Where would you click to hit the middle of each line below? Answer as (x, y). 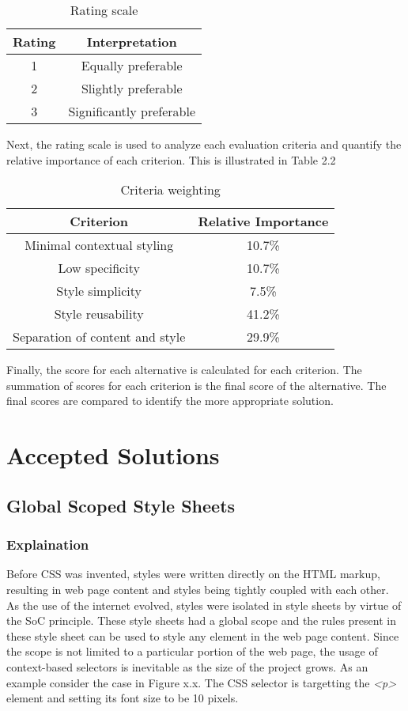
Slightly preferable (132, 88)
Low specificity (99, 268)
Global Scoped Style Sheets (121, 505)
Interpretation (132, 42)
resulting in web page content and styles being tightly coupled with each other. (198, 589)
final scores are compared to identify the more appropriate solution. (170, 401)
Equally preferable (132, 65)
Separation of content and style (99, 337)
